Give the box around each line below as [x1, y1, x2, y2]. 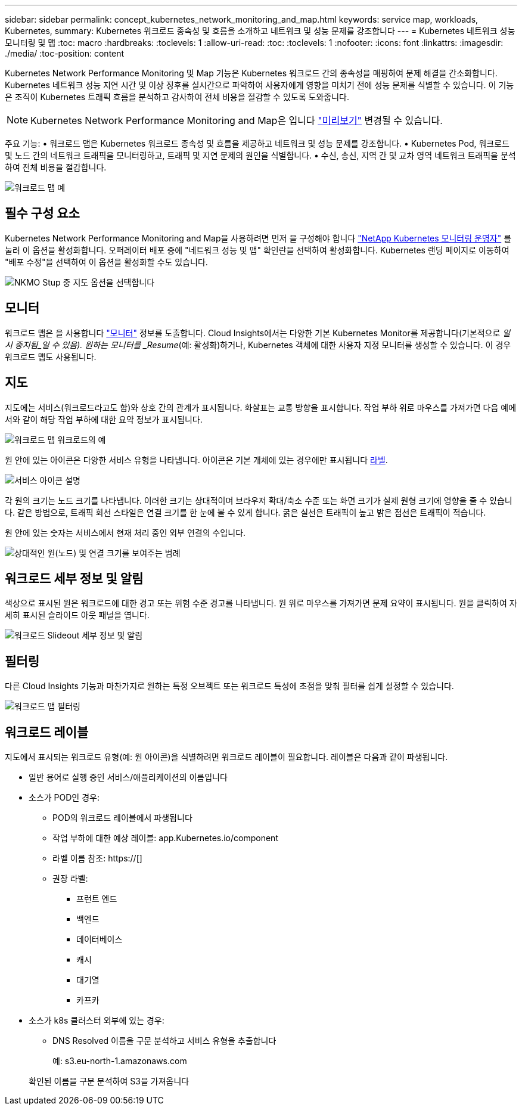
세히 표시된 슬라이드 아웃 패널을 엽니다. [5, 610, 150, 621]
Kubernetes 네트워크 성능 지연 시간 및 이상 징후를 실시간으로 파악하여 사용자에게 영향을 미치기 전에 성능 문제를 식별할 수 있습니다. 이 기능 [5, 80, 514, 90]
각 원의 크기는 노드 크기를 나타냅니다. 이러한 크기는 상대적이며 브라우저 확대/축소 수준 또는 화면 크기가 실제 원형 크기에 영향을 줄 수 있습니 [5, 495, 512, 506]
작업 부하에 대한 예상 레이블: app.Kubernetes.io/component [52, 833, 278, 844]
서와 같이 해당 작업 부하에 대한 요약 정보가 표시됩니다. [5, 414, 203, 424]
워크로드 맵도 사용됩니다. [5, 351, 97, 362]
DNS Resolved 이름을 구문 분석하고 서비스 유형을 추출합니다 [52, 1035, 276, 1046]
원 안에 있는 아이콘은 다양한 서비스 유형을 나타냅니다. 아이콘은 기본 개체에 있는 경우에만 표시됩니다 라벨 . [5, 454, 388, 465]
